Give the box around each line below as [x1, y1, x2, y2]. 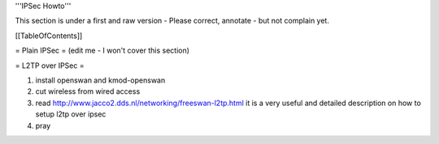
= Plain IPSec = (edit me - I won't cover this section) [15, 45, 190, 56]
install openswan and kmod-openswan [35, 75, 166, 85]
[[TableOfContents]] [15, 31, 83, 40]
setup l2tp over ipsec [35, 109, 106, 119]
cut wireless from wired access [35, 87, 141, 96]
